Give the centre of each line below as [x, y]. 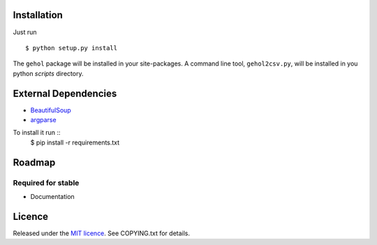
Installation [38, 15]
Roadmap [34, 162]
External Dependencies [65, 93]
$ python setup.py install [72, 48]
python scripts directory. [48, 73]
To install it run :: [37, 133]
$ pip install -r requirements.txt [75, 142]
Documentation [52, 196]
